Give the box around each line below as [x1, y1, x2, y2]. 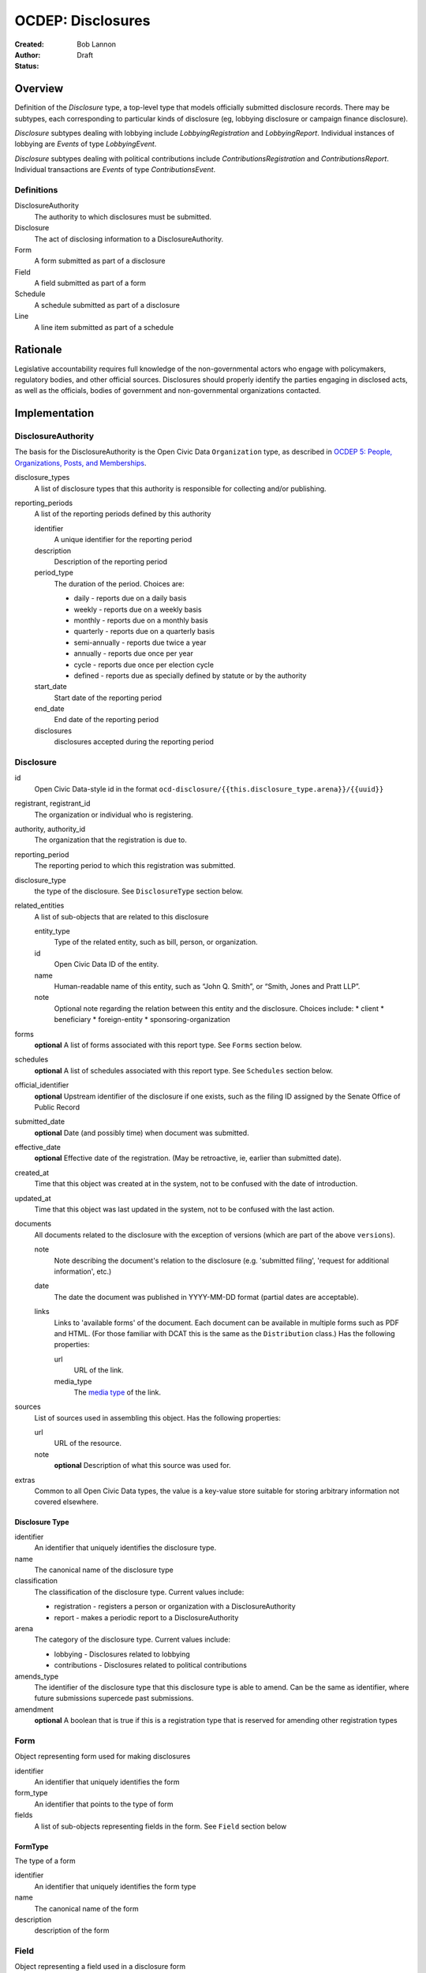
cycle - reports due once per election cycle [73, 660, 215, 669]
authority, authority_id [14, 824, 86, 833]
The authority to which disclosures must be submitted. [34, 212, 212, 221]
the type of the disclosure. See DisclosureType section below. [34, 886, 244, 896]
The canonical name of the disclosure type [34, 1565, 174, 1574]
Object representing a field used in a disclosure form [14, 1962, 185, 1971]
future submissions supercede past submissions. [34, 1694, 194, 1703]
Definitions [14, 184, 58, 195]
